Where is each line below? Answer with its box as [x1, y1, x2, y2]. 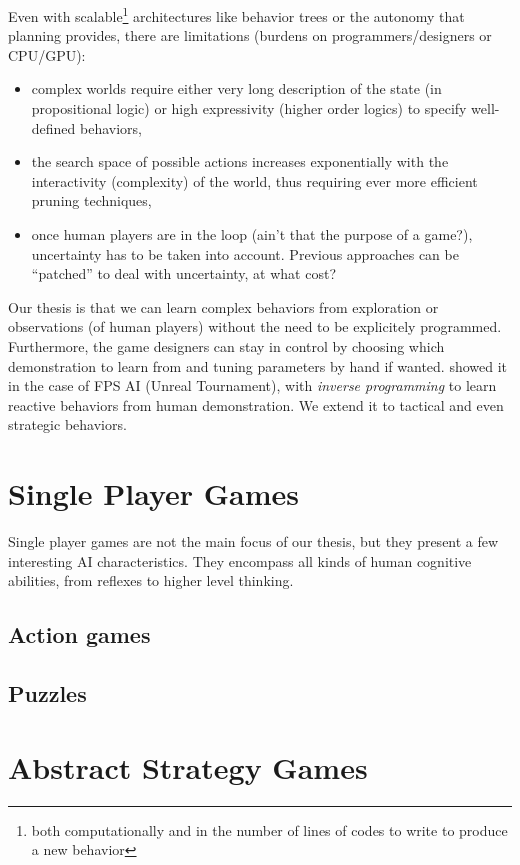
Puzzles [8, 678, 87, 709]
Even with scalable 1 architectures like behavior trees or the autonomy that [8, 3, 465, 26]
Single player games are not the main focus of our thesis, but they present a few [8, 531, 499, 552]
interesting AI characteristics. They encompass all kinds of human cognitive [8, 550, 472, 571]
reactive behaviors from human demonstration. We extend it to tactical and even [8, 394, 504, 415]
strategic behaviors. [8, 414, 127, 435]
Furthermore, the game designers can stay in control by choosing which [8, 335, 445, 356]
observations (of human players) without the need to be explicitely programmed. [8, 316, 502, 337]
